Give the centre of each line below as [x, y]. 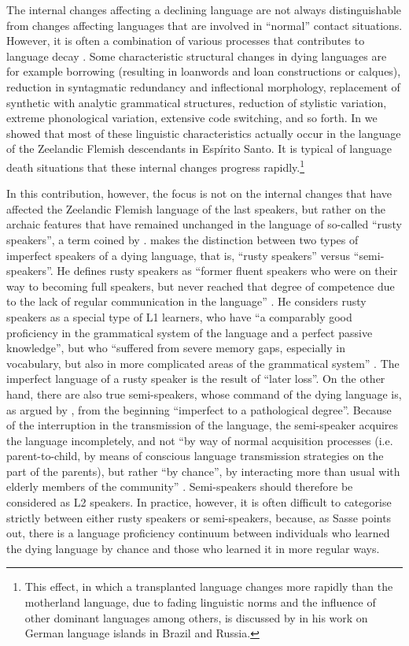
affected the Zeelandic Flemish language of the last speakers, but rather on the [196, 208]
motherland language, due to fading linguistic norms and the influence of [200, 602]
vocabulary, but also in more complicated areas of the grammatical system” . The [203, 363]
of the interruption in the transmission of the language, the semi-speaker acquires [203, 425]
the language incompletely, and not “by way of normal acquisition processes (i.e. [200, 440]
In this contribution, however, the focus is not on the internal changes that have [199, 193]
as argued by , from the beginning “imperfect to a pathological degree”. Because [199, 409]
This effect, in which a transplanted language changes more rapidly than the [209, 587]
